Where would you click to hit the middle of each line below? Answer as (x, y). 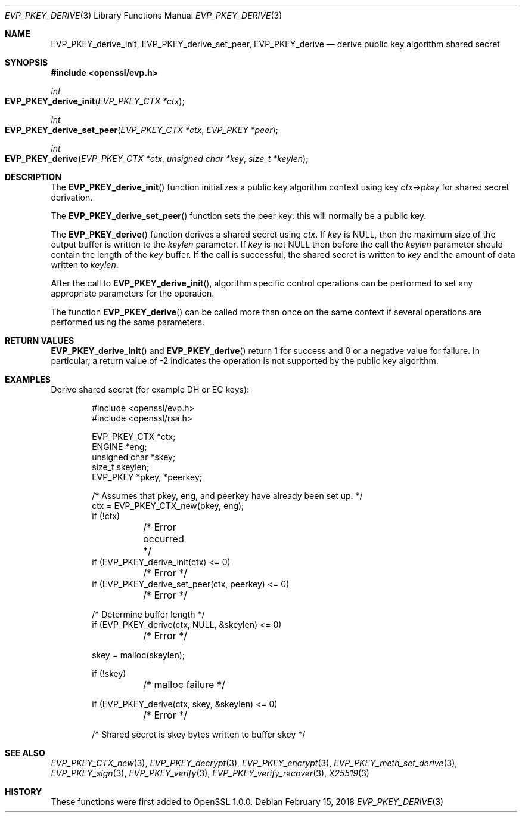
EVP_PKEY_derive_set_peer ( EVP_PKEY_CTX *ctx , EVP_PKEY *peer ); (142, 130)
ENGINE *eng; (119, 447)
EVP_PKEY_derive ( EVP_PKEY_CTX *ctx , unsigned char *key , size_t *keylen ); (157, 158)
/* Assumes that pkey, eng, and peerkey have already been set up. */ (227, 496)
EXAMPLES (28, 379)
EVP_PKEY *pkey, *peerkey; (147, 477)
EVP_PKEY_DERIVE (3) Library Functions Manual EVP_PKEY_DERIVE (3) (144, 15)
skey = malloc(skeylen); (138, 655)
